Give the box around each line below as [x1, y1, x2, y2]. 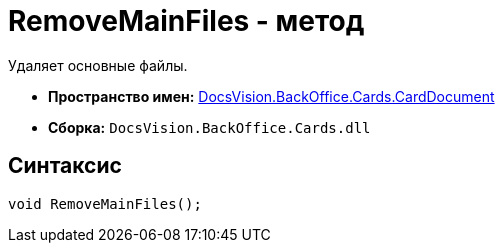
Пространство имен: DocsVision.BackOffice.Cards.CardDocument [48, 87, 495, 105]
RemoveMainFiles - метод [8, 4, 365, 38]
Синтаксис [8, 153, 122, 179]
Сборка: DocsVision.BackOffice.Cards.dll [48, 118, 371, 136]
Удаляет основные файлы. [8, 56, 188, 74]
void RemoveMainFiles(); [8, 195, 202, 212]
